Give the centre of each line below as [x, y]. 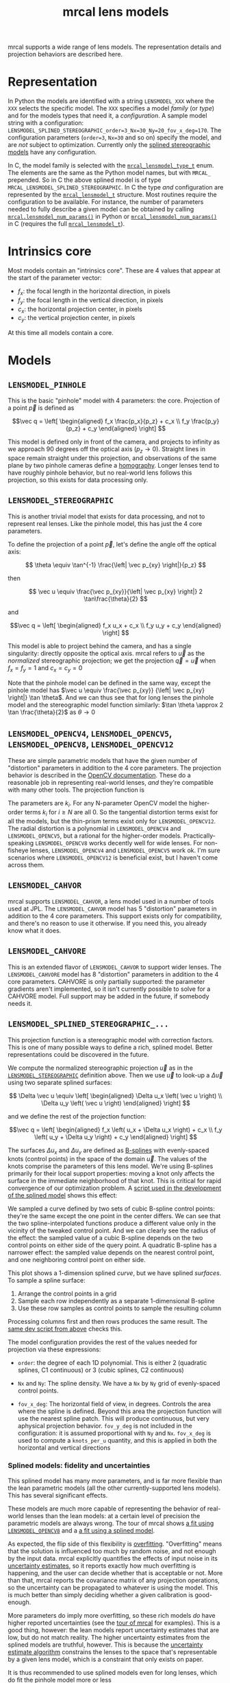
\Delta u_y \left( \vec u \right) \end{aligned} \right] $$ [116, 1103]
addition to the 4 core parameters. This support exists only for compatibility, [115, 916]
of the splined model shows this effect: [63, 1195]
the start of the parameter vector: [55, 278]
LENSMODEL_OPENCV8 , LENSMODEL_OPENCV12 [91, 745]
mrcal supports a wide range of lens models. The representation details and [115, 47]
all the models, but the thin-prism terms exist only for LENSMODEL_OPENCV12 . [112, 821]
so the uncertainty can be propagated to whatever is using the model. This [113, 1588]
